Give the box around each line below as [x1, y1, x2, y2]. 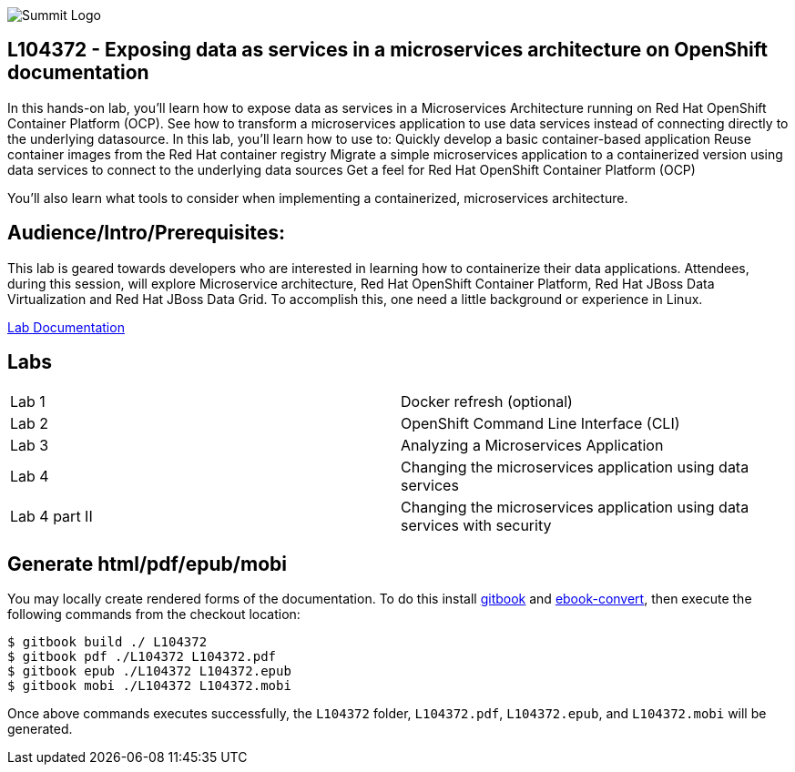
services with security [401, 515, 552, 534]
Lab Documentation [7, 319, 125, 335]
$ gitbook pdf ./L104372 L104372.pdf [7, 649, 277, 665]
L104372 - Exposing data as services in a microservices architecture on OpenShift [7, 38, 768, 62]
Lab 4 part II [10, 506, 93, 525]
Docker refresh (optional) [401, 391, 573, 411]
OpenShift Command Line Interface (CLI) [401, 413, 680, 432]
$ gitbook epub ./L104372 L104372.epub [7, 664, 291, 679]
